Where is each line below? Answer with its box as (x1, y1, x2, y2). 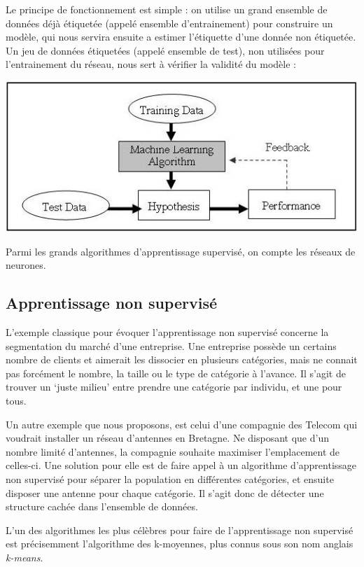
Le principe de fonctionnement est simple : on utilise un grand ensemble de (6, 2, 328, 16)
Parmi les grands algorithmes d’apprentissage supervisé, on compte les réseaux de (6, 244, 356, 258)
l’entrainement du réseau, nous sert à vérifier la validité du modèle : (6, 57, 296, 71)
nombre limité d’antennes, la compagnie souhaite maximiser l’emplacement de (6, 444, 340, 458)
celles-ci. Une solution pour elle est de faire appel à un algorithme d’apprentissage (6, 458, 357, 472)
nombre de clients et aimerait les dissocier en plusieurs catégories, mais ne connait (6, 352, 358, 367)
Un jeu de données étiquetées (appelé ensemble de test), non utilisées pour (6, 43, 325, 57)
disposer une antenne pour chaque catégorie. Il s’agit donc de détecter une (6, 485, 324, 500)
